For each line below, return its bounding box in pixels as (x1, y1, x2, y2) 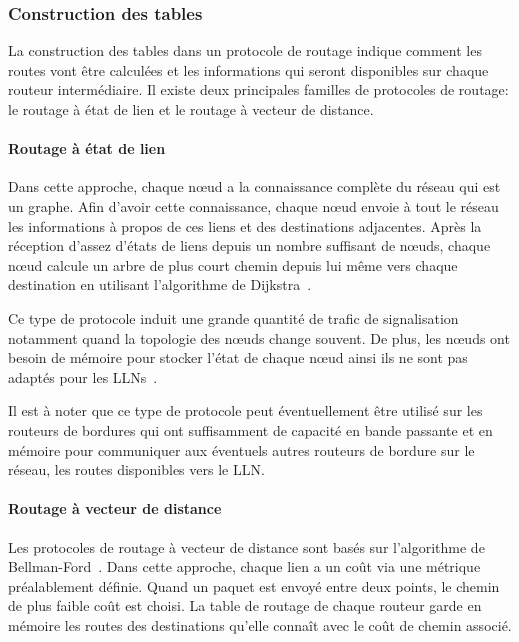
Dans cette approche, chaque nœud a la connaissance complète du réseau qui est (8, 176, 501, 197)
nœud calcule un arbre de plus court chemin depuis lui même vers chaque (8, 254, 458, 275)
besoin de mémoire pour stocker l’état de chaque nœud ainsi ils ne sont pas (8, 347, 468, 368)
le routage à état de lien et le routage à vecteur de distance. (8, 99, 374, 119)
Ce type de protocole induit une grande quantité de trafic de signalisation (8, 307, 459, 328)
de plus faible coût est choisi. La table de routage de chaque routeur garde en (8, 595, 482, 616)
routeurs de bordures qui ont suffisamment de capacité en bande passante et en (8, 419, 493, 440)
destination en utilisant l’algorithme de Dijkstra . (8, 274, 312, 295)
